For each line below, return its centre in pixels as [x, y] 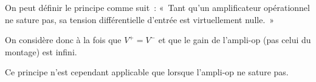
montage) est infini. [41, 51]
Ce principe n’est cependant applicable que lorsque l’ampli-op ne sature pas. [147, 72]
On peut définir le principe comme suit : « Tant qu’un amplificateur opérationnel [157, 7]
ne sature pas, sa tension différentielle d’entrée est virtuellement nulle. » [140, 19]
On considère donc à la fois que [63, 40]
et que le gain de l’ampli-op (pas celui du [235, 40]
